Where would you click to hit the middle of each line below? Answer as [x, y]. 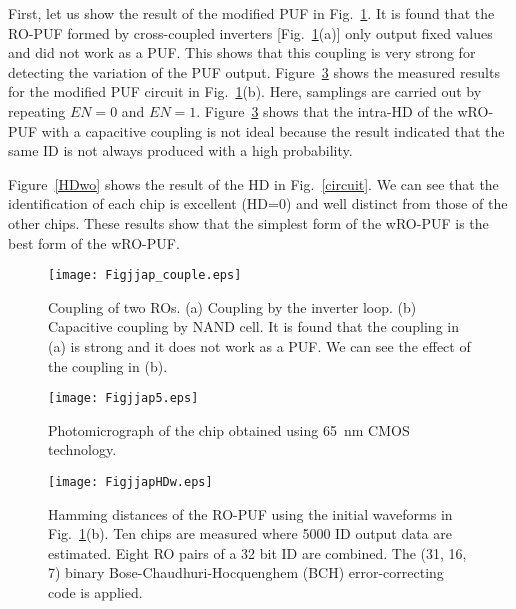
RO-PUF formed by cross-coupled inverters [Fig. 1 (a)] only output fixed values [250, 32]
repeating [37, 110]
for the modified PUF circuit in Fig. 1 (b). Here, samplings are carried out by [245, 91]
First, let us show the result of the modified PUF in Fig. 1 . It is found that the [251, 13]
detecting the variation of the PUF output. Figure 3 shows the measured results [254, 71]
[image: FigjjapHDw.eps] [130, 482]
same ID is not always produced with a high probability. [180, 150]
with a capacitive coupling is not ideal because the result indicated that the [273, 130]
